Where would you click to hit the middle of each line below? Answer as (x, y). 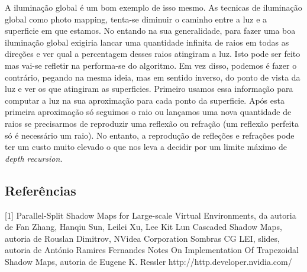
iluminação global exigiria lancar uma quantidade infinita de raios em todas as (147, 42)
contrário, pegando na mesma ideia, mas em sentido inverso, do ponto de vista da (153, 77)
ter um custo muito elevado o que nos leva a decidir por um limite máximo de (146, 147)
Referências (41, 190)
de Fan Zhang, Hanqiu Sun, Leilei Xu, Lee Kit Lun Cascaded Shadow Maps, (143, 227)
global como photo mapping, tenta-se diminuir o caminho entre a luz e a (136, 19)
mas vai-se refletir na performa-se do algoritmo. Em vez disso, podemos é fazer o (151, 65)
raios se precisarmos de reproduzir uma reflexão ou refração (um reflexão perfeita (152, 123)
